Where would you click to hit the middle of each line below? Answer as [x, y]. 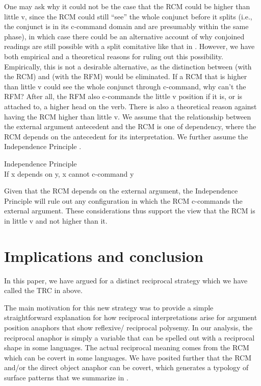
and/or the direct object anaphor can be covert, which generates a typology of [126, 367]
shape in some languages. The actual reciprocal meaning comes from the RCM [127, 347]
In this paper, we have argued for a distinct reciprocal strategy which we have [126, 280]
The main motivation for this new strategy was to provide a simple [109, 307]
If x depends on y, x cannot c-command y [69, 173]
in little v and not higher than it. [56, 220]
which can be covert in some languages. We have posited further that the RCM [128, 357]
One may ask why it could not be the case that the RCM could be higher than [127, 6]
